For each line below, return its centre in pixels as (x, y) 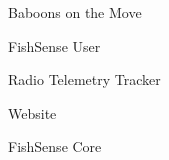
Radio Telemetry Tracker (84, 79)
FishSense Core (55, 146)
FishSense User (54, 45)
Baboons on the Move (75, 12)
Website (32, 112)
